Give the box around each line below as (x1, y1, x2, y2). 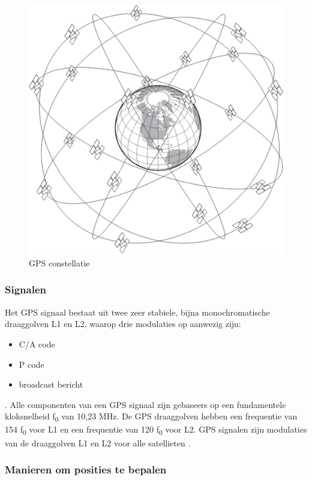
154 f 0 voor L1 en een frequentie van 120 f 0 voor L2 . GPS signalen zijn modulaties (5, 423, 307, 437)
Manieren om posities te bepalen (5, 462, 167, 477)
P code (19, 358, 44, 370)
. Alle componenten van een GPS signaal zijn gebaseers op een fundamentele (5, 398, 286, 410)
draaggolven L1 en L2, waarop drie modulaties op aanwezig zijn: (5, 317, 241, 330)
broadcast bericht (19, 378, 83, 391)
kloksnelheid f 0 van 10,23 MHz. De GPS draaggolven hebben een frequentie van (5, 410, 298, 424)
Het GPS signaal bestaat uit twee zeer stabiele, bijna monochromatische (5, 305, 270, 318)
